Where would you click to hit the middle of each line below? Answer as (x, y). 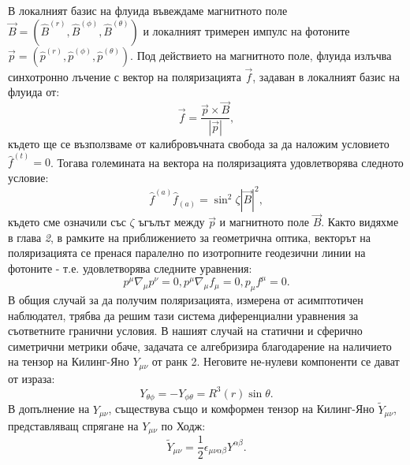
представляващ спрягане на (73, 426)
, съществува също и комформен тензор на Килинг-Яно (241, 409)
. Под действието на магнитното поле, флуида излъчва (261, 55)
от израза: (32, 378)
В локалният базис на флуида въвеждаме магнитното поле (148, 10)
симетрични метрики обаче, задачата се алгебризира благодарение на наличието (200, 346)
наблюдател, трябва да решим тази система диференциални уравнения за (183, 315)
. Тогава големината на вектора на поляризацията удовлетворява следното (227, 162)
